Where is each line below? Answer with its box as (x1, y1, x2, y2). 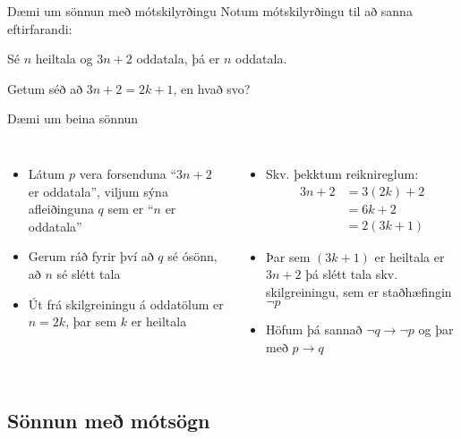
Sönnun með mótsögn (7, 407, 210, 435)
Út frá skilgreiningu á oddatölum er (28, 294, 224, 313)
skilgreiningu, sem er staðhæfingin (266, 282, 452, 300)
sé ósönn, (167, 247, 218, 266)
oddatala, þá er (136, 49, 220, 68)
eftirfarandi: (7, 19, 73, 38)
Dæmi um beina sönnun (7, 109, 139, 128)
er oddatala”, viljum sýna (28, 182, 168, 200)
